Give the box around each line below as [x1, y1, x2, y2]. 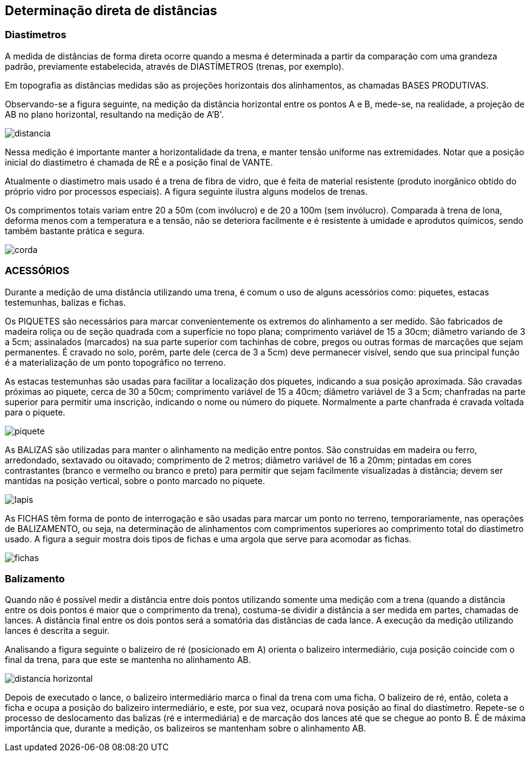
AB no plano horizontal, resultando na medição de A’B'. [5, 109, 224, 119]
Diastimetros [5, 29, 67, 41]
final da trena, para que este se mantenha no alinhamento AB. [5, 654, 251, 665]
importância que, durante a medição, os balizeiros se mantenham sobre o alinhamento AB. [5, 723, 366, 734]
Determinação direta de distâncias [5, 3, 218, 18]
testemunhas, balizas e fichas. [5, 297, 126, 308]
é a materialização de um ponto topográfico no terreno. [5, 357, 226, 368]
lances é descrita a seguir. [5, 625, 110, 636]
